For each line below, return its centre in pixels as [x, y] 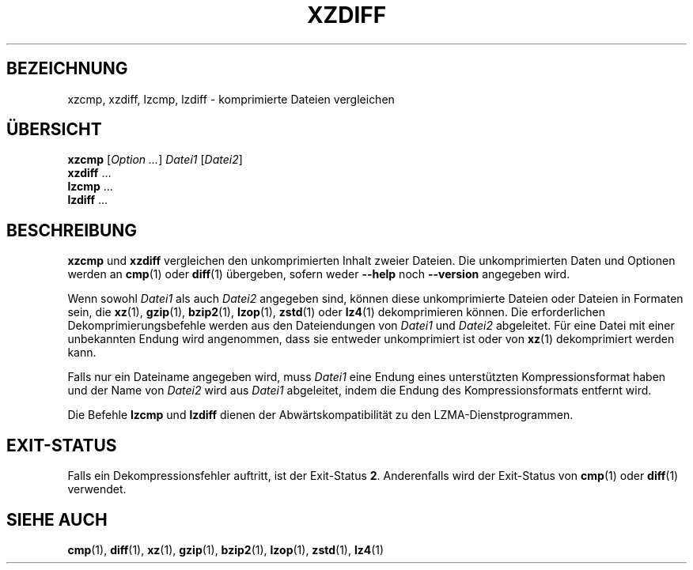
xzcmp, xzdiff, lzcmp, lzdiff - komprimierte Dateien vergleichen [231, 99]
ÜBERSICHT [54, 130]
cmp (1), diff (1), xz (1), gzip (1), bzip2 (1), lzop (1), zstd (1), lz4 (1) [226, 549]
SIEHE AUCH [57, 519]
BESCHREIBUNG [72, 230]
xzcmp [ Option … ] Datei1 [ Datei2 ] [155, 160]
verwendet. [97, 489]
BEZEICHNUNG [67, 69]
